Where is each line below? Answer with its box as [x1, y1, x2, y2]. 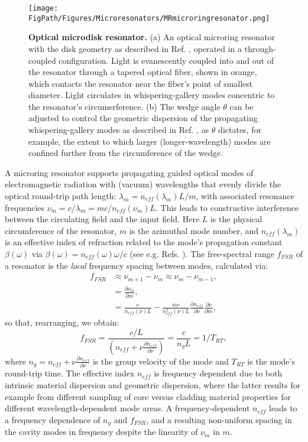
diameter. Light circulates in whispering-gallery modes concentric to [28, 89, 275, 101]
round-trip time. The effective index [5, 367, 135, 379]
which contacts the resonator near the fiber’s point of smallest [28, 77, 253, 89]
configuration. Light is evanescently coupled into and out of [59, 54, 274, 66]
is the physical [210, 213, 262, 225]
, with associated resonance [196, 190, 294, 202]
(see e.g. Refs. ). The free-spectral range [129, 248, 274, 259]
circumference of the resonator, [5, 224, 117, 236]
